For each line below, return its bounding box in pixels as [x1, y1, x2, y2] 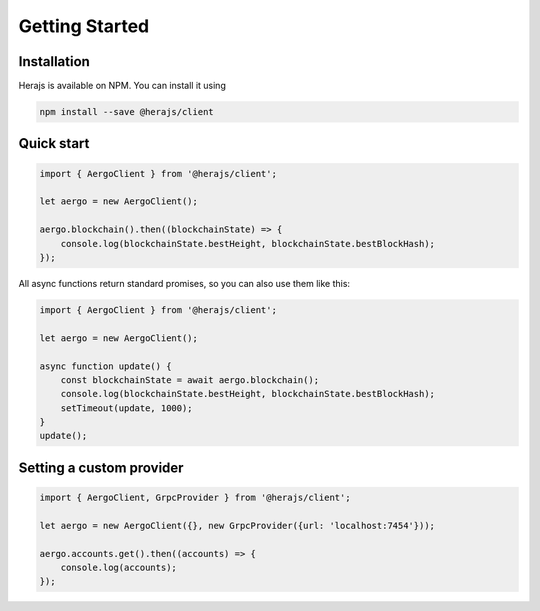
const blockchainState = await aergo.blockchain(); [60, 374, 320, 385]
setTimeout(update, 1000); [60, 402, 194, 414]
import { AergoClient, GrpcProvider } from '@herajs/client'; [39, 492, 351, 504]
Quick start [18, 135, 90, 152]
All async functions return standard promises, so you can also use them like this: [18, 277, 350, 289]
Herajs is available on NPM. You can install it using [18, 80, 227, 92]
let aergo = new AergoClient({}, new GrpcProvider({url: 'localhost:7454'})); [39, 520, 435, 531]
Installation [18, 53, 90, 70]
